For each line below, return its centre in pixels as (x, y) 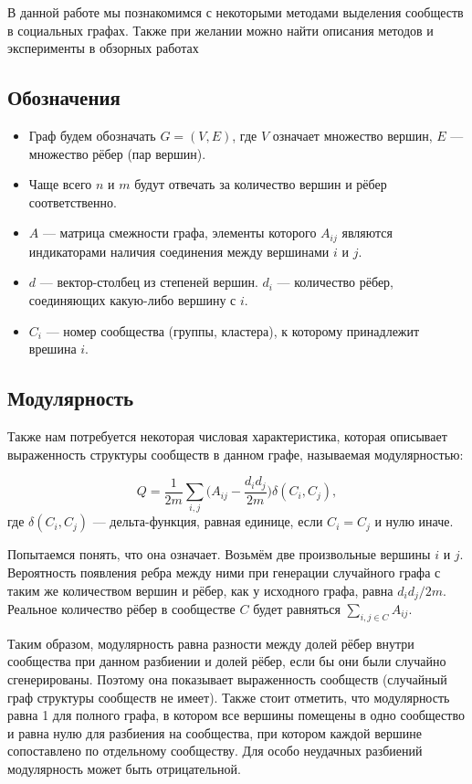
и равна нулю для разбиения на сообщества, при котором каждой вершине (215, 732)
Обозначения (64, 97)
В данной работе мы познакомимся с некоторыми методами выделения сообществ (236, 12)
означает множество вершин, (352, 135)
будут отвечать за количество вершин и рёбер (261, 184)
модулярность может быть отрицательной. (124, 768)
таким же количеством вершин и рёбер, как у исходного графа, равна (200, 590)
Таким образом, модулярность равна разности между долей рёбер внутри (211, 643)
